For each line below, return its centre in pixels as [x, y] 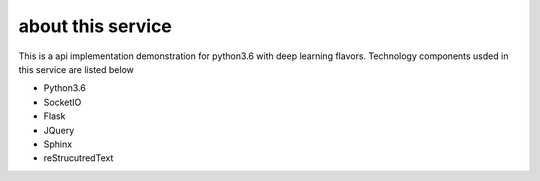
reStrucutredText [78, 158]
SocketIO [62, 102]
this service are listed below [76, 69]
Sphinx [58, 144]
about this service [95, 26]
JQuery [59, 130]
